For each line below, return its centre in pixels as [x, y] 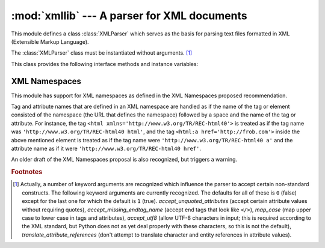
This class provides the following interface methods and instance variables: [105, 64]
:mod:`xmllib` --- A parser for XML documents [129, 16]
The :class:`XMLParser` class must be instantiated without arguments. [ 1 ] [102, 53]
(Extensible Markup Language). [50, 41]
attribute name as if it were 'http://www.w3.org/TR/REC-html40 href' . [106, 148]
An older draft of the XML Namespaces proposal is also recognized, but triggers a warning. [124, 160]
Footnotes [27, 172]
